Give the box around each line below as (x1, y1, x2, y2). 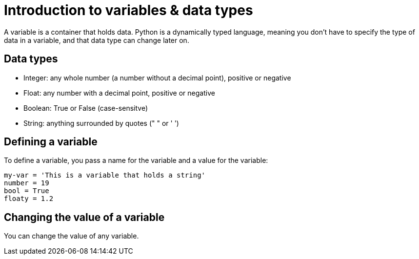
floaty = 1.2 (4, 195, 54, 203)
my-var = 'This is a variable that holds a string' (4, 171, 206, 179)
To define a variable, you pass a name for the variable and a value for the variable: (4, 156, 268, 165)
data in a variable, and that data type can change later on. (4, 36, 189, 44)
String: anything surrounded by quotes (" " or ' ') (23, 119, 179, 127)
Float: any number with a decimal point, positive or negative (23, 88, 215, 97)
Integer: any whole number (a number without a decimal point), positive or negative (23, 73, 291, 82)
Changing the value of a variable (4, 211, 165, 223)
